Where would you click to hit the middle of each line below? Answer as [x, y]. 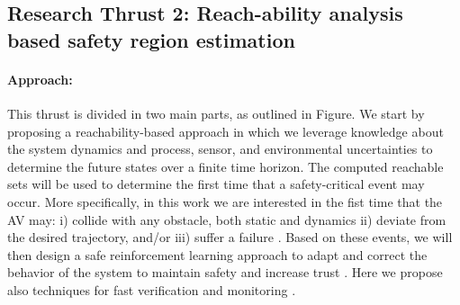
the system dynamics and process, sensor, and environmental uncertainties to [220, 149]
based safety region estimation [151, 39]
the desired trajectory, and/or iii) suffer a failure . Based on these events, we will [230, 237]
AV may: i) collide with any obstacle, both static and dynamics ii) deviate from [227, 219]
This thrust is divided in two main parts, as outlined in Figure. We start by [216, 113]
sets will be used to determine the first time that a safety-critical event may [216, 184]
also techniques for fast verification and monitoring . [152, 289]
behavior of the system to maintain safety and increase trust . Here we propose [225, 272]
